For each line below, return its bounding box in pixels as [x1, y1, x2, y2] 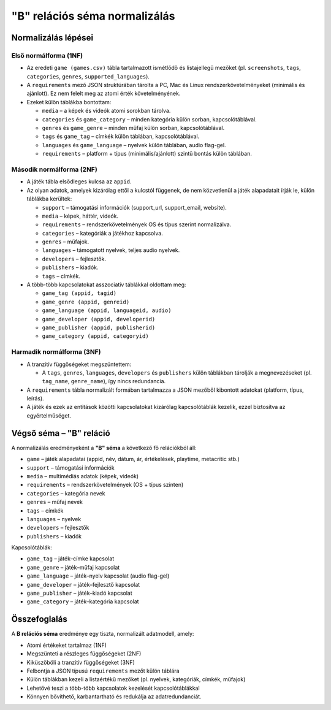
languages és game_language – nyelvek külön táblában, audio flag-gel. [42, 141, 226, 148]
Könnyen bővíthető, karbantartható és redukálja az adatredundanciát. [26, 693, 202, 700]
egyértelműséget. [26, 411, 72, 419]
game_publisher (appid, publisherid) [42, 324, 156, 331]
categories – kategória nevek [26, 489, 105, 497]
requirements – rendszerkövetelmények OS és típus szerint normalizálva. [42, 221, 232, 228]
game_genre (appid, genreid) [42, 298, 130, 305]
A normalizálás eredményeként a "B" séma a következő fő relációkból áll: [11, 444, 197, 451]
